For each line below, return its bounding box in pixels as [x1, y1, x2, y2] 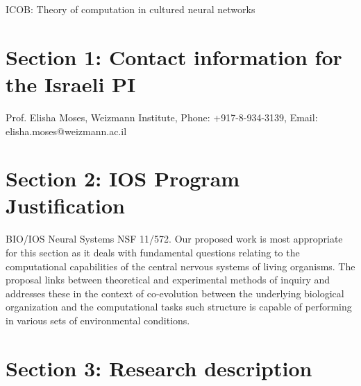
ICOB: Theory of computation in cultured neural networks [6, 2, 255, 16]
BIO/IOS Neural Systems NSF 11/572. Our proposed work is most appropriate [6, 231, 343, 246]
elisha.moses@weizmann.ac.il [6, 123, 127, 138]
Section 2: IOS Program [6, 164, 240, 193]
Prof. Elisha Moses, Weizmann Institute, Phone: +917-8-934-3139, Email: [6, 109, 318, 124]
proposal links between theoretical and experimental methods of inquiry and [6, 272, 330, 287]
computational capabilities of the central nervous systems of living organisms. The [6, 258, 355, 273]
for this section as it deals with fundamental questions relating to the [6, 245, 300, 259]
